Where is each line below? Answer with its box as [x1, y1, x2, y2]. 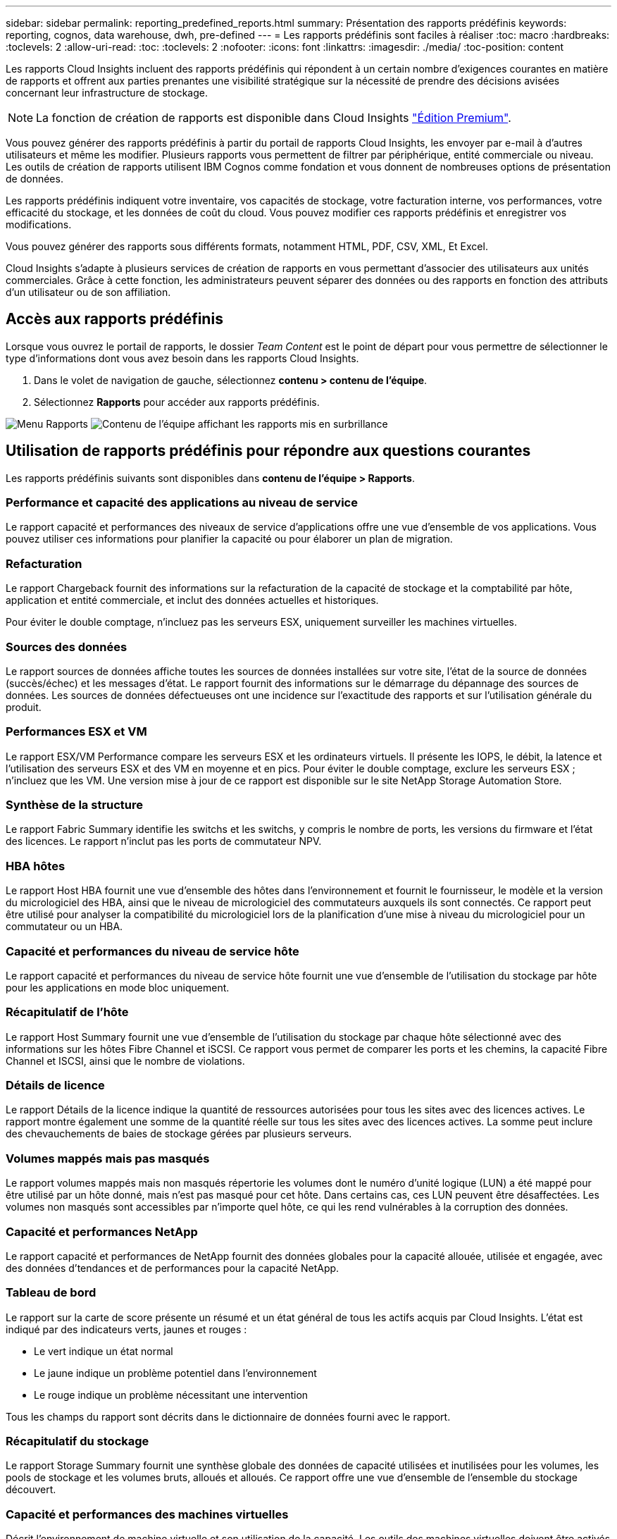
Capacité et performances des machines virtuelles [6, 1507, 289, 1521]
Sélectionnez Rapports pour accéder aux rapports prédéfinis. [34, 395, 320, 408]
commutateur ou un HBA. [6, 920, 123, 933]
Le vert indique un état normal [34, 1345, 173, 1357]
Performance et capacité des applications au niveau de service [6, 495, 358, 510]
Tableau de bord [6, 1285, 96, 1300]
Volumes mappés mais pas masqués [6, 1151, 210, 1166]
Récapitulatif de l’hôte [6, 1005, 129, 1020]
